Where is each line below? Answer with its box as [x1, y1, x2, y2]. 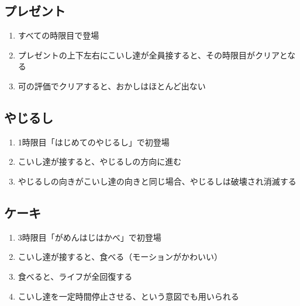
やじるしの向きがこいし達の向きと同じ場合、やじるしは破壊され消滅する [18, 175, 296, 187]
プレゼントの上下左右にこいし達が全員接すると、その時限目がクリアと [18, 48, 288, 61]
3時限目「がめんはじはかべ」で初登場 [18, 231, 161, 243]
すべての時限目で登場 [18, 29, 99, 41]
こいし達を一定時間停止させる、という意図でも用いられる [18, 290, 239, 302]
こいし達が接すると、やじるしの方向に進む [18, 155, 182, 168]
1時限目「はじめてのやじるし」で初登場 [18, 135, 170, 148]
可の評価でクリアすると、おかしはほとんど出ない [18, 79, 206, 92]
